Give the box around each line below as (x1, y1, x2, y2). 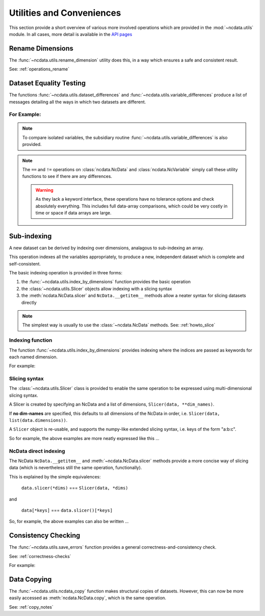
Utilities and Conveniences (9, 7, 121, 18)
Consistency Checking (9, 531, 80, 540)
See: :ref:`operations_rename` (9, 66, 70, 72)
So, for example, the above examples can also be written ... (9, 519, 129, 525)
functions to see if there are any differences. (22, 174, 112, 179)
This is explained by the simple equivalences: (9, 473, 101, 479)
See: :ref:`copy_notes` (9, 604, 53, 610)
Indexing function (9, 337, 53, 344)
